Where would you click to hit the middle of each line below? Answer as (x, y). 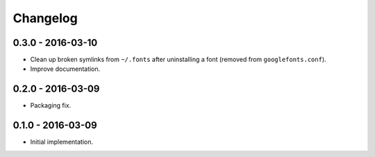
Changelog (45, 18)
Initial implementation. (62, 142)
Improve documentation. (65, 69)
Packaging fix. (51, 106)
